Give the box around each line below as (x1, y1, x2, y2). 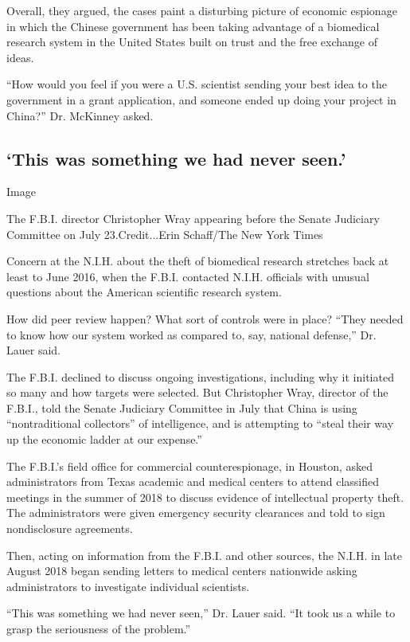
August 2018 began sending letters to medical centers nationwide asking (6, 562, 357, 579)
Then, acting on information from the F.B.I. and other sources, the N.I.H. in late (6, 546, 402, 563)
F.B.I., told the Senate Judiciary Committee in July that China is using (6, 399, 357, 416)
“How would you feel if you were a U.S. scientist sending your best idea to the (6, 76, 387, 92)
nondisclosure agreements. (6, 520, 133, 537)
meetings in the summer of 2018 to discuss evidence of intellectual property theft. (6, 488, 404, 505)
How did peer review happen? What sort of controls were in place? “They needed (6, 310, 404, 327)
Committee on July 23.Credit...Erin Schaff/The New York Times (6, 225, 323, 242)
